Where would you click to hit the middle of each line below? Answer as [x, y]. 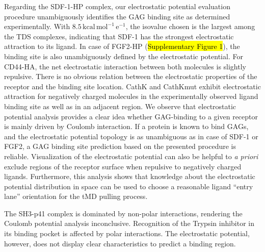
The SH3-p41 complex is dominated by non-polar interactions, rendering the [123, 213]
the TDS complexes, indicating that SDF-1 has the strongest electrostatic [119, 36]
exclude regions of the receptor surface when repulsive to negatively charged [123, 166]
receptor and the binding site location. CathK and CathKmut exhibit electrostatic [132, 86]
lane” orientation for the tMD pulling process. [76, 196]
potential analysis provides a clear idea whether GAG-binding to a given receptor [131, 116]
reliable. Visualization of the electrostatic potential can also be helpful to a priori [131, 156]
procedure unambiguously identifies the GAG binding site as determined [117, 16]
